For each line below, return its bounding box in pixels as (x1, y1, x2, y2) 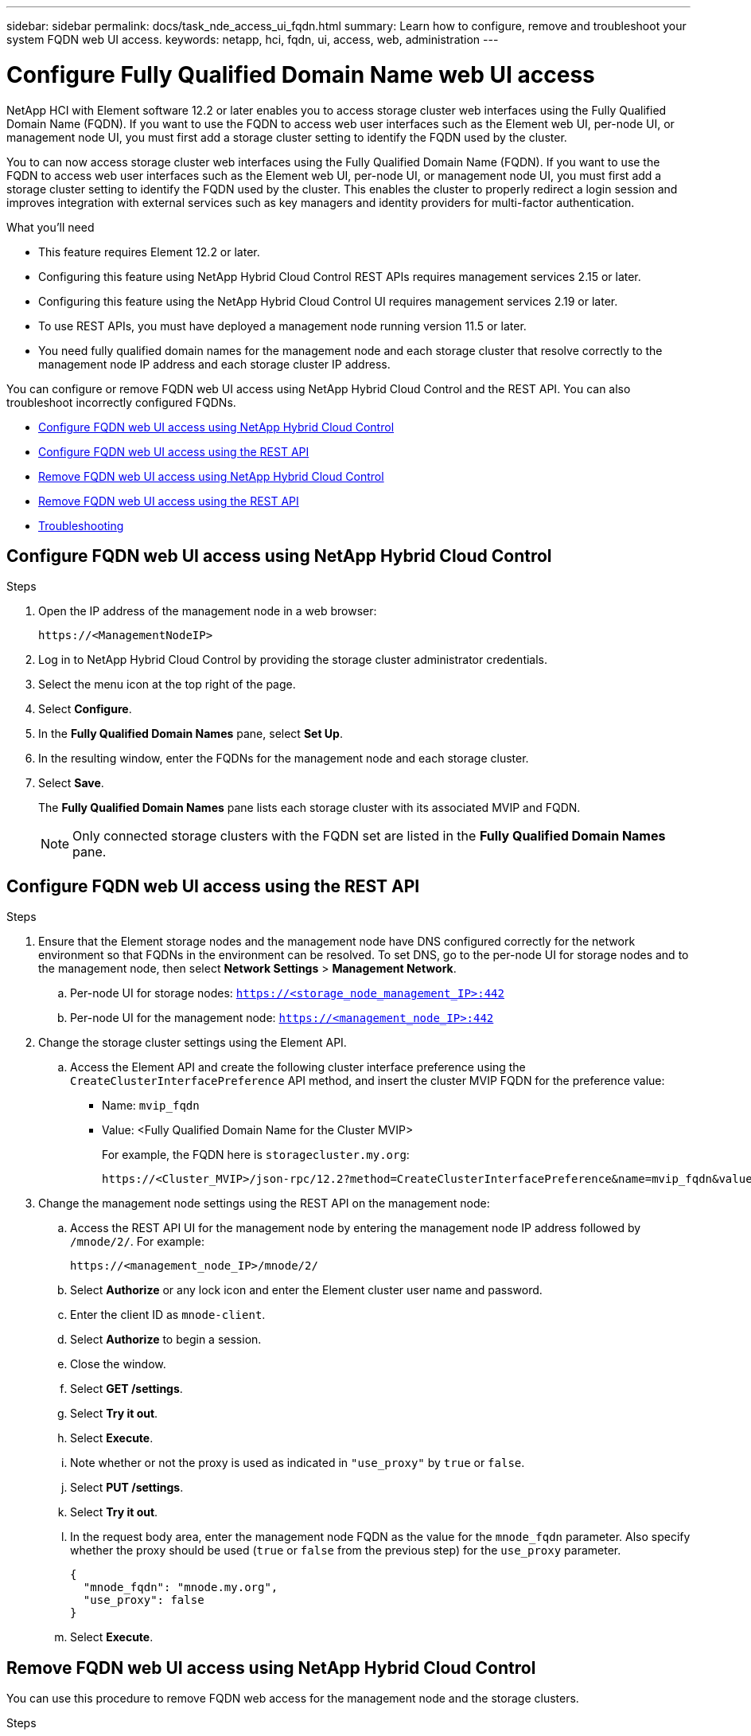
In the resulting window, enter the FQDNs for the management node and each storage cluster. (38, 751, 529, 766)
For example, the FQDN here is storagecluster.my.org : (102, 1148, 410, 1162)
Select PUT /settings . (70, 1480, 184, 1495)
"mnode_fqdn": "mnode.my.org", (83, 1581, 278, 1594)
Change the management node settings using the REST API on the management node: (38, 1196, 490, 1211)
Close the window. (70, 1357, 166, 1371)
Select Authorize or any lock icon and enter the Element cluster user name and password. (70, 1283, 543, 1297)
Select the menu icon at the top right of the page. (38, 677, 296, 692)
